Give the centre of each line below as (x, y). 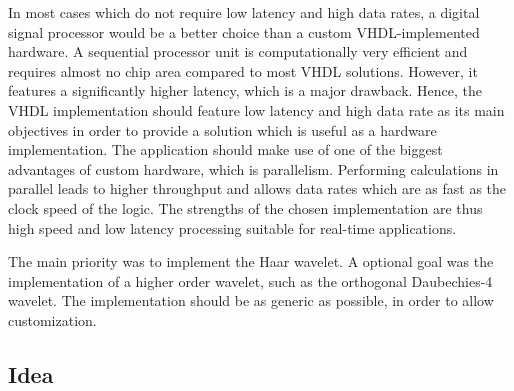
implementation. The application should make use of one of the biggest (225, 149)
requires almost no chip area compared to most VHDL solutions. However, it (243, 70)
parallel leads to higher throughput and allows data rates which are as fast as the (257, 188)
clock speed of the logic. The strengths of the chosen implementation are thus (245, 207)
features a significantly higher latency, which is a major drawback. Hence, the (245, 90)
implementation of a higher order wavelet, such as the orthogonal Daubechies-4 (250, 280)
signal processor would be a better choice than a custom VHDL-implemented (244, 31)
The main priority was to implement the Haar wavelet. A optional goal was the (251, 261)
